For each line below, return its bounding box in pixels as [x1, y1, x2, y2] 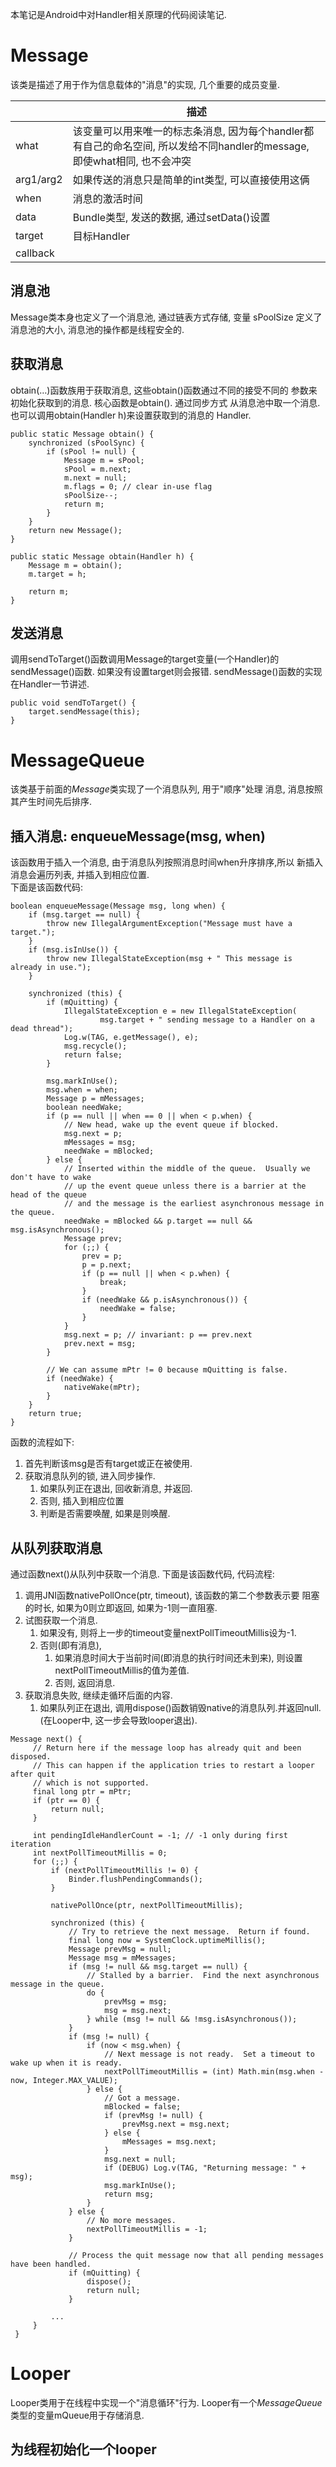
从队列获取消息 [10, 1539, 103, 1557]
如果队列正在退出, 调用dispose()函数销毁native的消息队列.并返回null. [39, 1701, 322, 1713]
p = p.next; [81, 1260, 132, 1270]
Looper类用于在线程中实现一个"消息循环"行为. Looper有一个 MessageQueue [10, 2396, 323, 2408]
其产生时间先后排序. [10, 796, 93, 808]
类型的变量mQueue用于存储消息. [10, 2409, 145, 2421]
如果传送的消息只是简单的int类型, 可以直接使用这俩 [72, 173, 310, 187]
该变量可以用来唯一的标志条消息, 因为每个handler [72, 124, 305, 138]
